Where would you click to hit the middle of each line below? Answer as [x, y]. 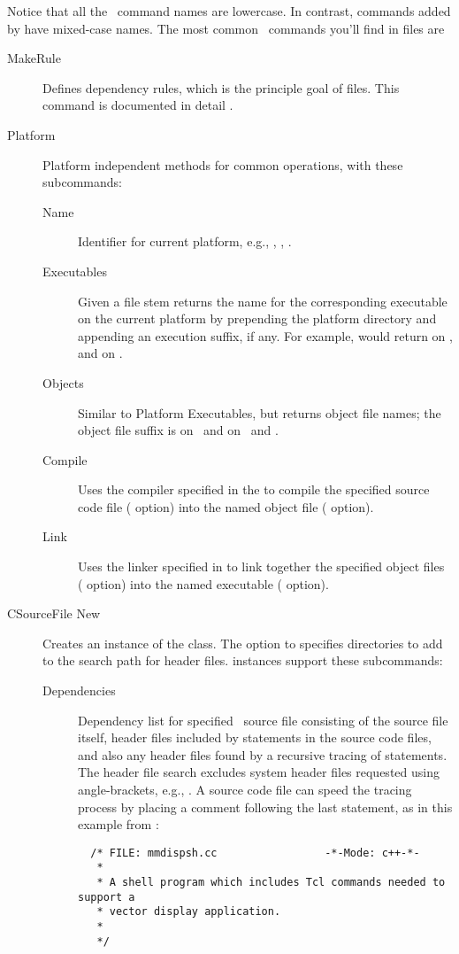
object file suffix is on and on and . [178, 430]
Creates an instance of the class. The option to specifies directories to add [243, 643]
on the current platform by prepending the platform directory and [257, 318]
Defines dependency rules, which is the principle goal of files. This [221, 87]
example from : [119, 824]
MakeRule [34, 58]
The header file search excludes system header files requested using [259, 772]
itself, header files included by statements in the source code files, [255, 737]
